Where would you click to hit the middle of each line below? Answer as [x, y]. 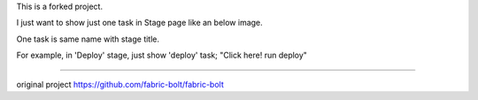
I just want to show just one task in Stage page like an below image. [139, 23]
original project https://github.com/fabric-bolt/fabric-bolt [120, 84]
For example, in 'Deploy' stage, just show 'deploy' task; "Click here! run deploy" [162, 55]
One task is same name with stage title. [88, 39]
